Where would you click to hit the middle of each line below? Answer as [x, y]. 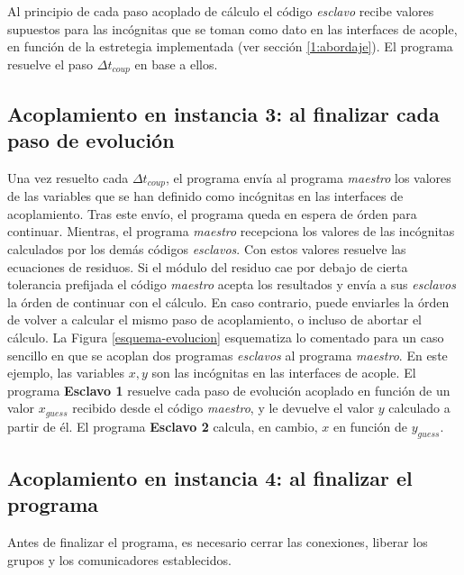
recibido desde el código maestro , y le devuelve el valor [223, 408]
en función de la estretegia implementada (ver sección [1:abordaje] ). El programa [230, 46]
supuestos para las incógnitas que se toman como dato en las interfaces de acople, [232, 28]
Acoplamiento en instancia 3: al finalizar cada [223, 113]
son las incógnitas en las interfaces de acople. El [284, 373]
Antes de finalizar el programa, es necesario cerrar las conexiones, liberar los [218, 542]
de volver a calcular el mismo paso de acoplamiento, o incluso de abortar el [215, 319]
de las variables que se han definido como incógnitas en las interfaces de [205, 196]
